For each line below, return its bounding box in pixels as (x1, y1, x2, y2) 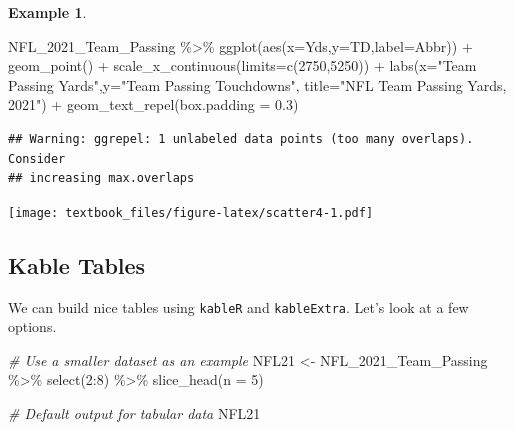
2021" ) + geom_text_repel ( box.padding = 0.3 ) (8, 94, 299, 115)
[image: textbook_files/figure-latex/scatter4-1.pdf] (8, 205, 374, 220)
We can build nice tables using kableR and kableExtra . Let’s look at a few (8, 296, 469, 317)
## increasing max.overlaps (8, 171, 195, 186)
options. (8, 316, 57, 337)
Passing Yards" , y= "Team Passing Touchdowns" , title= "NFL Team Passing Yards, (8, 74, 507, 95)
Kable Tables (8, 249, 146, 280)
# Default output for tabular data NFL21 (8, 403, 261, 424)
